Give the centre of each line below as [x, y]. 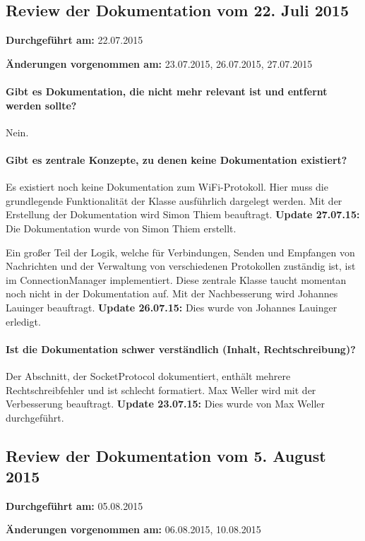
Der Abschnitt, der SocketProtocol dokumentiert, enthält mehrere [148, 375]
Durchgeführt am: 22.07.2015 [74, 40]
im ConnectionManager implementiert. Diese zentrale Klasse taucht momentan [176, 279]
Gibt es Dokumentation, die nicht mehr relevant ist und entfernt [167, 91]
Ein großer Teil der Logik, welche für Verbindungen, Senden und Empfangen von [180, 252]
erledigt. [23, 321]
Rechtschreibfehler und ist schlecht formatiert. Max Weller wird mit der [161, 390]
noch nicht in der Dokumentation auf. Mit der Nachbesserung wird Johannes [172, 293]
